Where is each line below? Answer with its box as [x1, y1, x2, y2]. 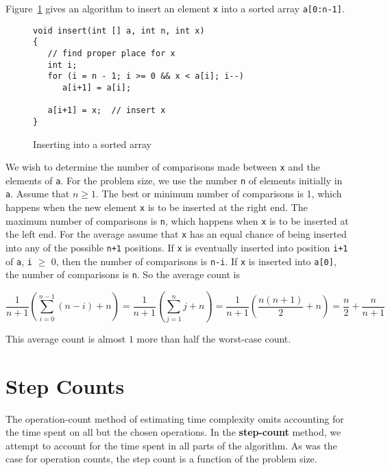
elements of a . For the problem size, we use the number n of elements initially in [5, 173, 343, 187]
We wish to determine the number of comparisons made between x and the [5, 160, 320, 174]
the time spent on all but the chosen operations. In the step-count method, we [5, 425, 341, 439]
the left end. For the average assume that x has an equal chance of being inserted [5, 227, 347, 241]
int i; [47, 60, 77, 70]
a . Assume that [5, 186, 70, 201]
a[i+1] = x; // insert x [47, 106, 166, 116]
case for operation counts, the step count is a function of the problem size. [5, 452, 317, 466]
